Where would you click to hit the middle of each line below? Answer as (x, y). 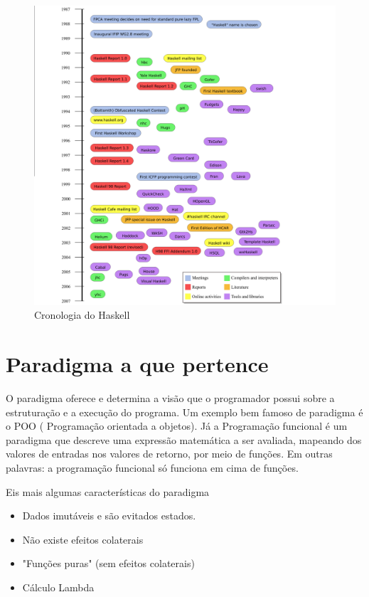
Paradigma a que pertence (137, 364)
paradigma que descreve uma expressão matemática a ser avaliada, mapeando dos (184, 439)
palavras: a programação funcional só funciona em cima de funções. (152, 467)
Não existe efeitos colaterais (83, 539)
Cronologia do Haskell (82, 315)
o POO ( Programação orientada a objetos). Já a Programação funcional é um (177, 426)
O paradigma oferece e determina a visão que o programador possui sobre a (170, 398)
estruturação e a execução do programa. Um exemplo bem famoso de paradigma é (184, 412)
